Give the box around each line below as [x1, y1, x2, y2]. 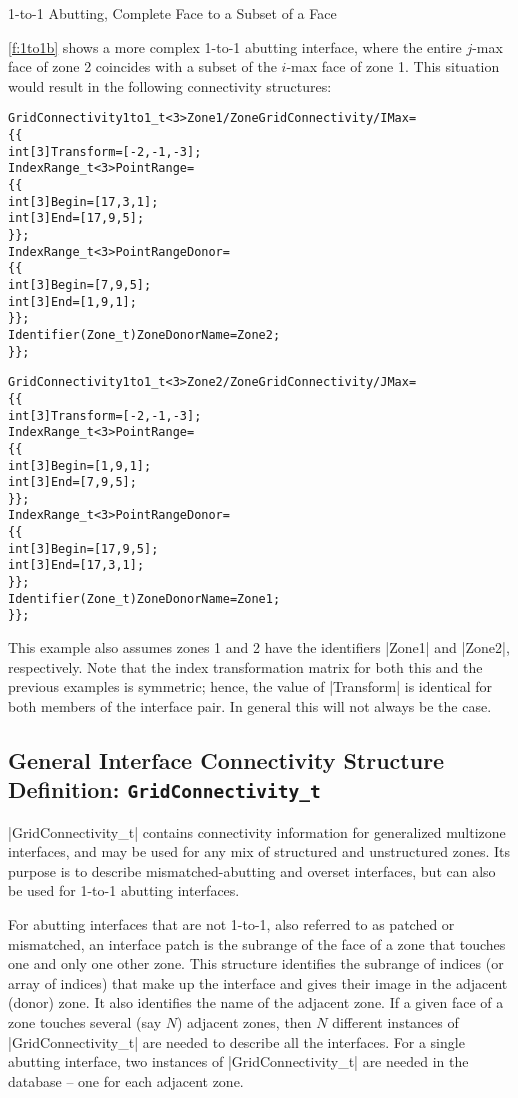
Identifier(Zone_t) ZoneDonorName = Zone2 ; [8, 327, 281, 342]
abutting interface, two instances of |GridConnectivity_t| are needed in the [8, 1051, 469, 1072]
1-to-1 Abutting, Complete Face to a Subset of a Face [8, 3, 337, 23]
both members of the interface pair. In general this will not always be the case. [8, 695, 492, 716]
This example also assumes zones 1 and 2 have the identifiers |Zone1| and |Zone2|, [8, 637, 510, 658]
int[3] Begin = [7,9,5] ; [8, 277, 152, 292]
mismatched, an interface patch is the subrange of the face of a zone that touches [8, 933, 506, 954]
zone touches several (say [8, 1011, 162, 1032]
